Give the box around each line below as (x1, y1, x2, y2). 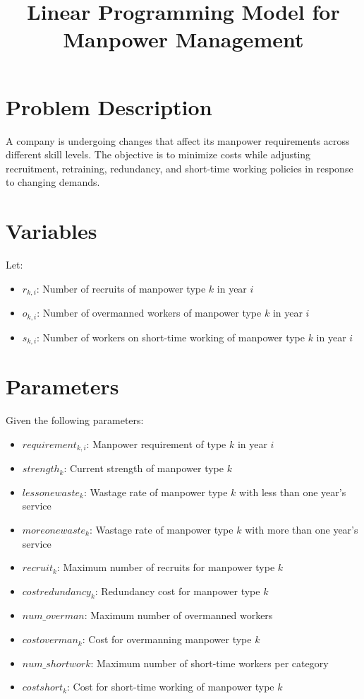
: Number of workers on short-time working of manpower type (37, 329, 305, 344)
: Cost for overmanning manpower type (82, 632, 252, 647)
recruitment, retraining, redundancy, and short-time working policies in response (6, 160, 353, 175)
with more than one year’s (245, 522, 358, 536)
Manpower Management (63, 25, 304, 54)
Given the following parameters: (6, 413, 144, 428)
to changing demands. (6, 175, 100, 189)
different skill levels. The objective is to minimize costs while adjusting (6, 147, 311, 162)
